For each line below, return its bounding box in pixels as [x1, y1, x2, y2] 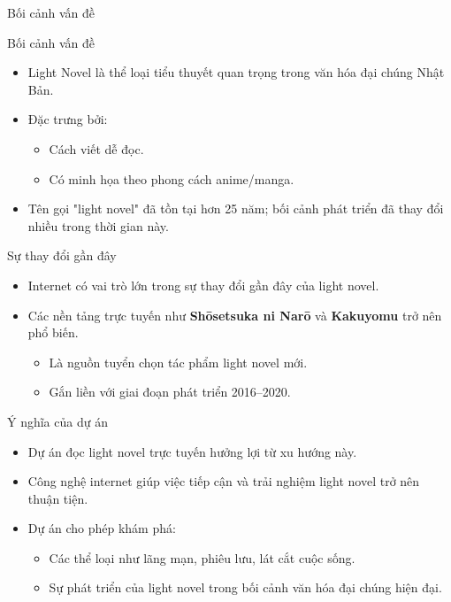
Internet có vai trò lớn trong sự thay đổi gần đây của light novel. [27, 275, 379, 294]
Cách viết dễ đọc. [49, 139, 144, 158]
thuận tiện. [27, 489, 88, 507]
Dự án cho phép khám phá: [27, 519, 176, 537]
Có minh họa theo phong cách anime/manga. [49, 169, 294, 188]
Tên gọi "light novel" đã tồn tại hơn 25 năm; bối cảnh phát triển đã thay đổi [27, 199, 444, 218]
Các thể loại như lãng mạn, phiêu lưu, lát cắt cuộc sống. [49, 548, 355, 567]
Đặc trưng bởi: [27, 110, 108, 128]
